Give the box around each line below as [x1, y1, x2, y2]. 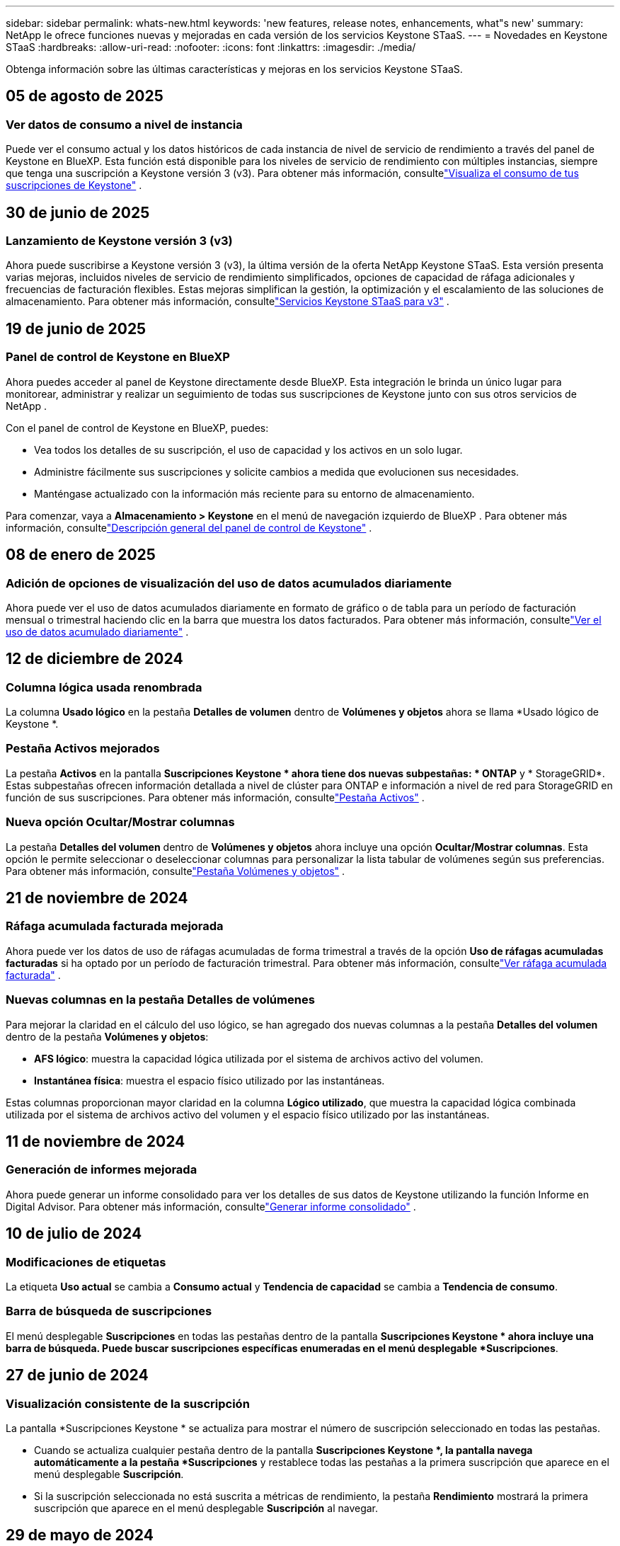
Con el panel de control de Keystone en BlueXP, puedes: [6, 421, 269, 434]
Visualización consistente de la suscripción [6, 1396, 250, 1411]
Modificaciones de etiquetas [6, 1254, 166, 1269]
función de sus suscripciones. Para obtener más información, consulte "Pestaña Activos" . [6, 791, 425, 803]
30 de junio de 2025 [6, 203, 150, 222]
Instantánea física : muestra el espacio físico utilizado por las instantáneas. [34, 1074, 385, 1087]
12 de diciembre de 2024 [6, 650, 183, 668]
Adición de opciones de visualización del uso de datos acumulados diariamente [6, 576, 452, 590]
